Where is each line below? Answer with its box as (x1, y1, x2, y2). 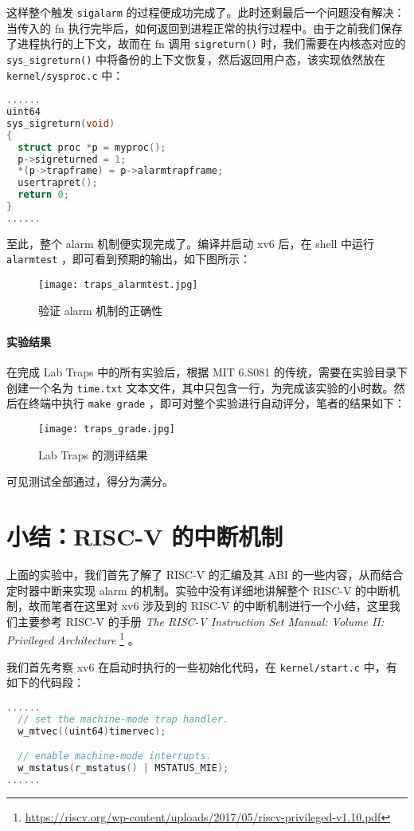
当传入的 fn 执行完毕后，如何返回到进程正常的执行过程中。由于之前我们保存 (6, 19, 403, 36)
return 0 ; (18, 189, 69, 201)
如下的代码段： (6, 674, 84, 691)
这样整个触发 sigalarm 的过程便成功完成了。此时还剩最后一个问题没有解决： (6, 4, 405, 20)
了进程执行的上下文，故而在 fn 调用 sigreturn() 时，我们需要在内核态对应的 (6, 35, 406, 52)
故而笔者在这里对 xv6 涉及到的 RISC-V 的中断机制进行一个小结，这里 (28, 597, 389, 614)
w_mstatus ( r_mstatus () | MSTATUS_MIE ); (18, 762, 229, 774)
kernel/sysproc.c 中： (6, 66, 124, 83)
